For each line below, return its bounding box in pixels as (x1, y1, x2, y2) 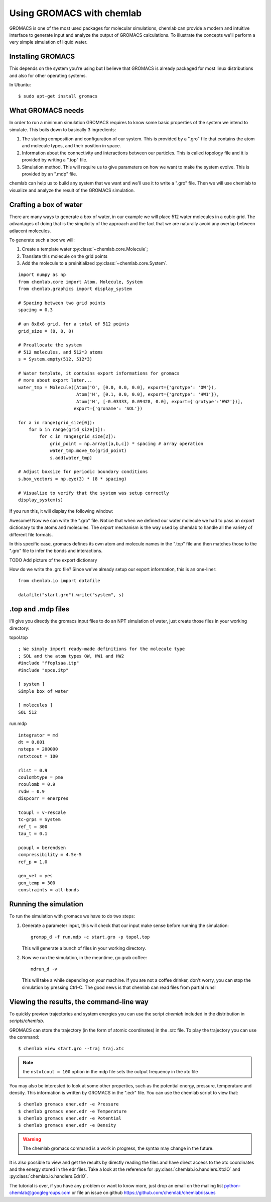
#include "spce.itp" (18, 667, 69, 673)
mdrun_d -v (31, 966, 58, 972)
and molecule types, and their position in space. (22, 143, 121, 149)
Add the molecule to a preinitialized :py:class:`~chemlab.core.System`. (22, 260, 168, 266)
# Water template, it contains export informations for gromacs (18, 370, 180, 376)
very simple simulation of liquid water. (9, 39, 88, 45)
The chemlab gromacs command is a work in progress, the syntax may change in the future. (23, 1145, 214, 1151)
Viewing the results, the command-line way (9, 997, 149, 1006)
